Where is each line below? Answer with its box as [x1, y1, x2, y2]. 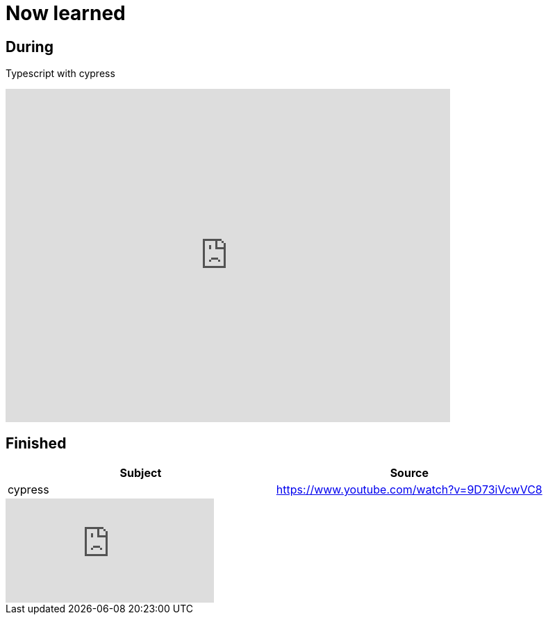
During [6, 37, 53, 56]
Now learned [6, 1, 126, 25]
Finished [6, 434, 67, 452]
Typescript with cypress [6, 67, 115, 80]
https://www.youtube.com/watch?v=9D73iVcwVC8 [276, 483, 542, 497]
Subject [119, 466, 162, 480]
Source [390, 466, 429, 480]
